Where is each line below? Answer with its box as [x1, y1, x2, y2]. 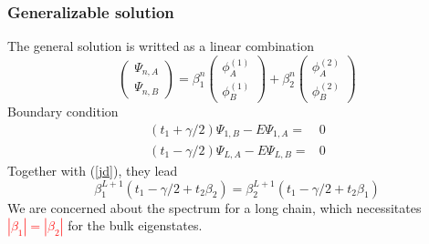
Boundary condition [7, 102, 119, 121]
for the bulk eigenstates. [68, 216, 203, 235]
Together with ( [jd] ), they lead [7, 160, 178, 179]
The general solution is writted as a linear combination [7, 36, 314, 56]
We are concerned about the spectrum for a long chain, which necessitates [7, 198, 422, 217]
